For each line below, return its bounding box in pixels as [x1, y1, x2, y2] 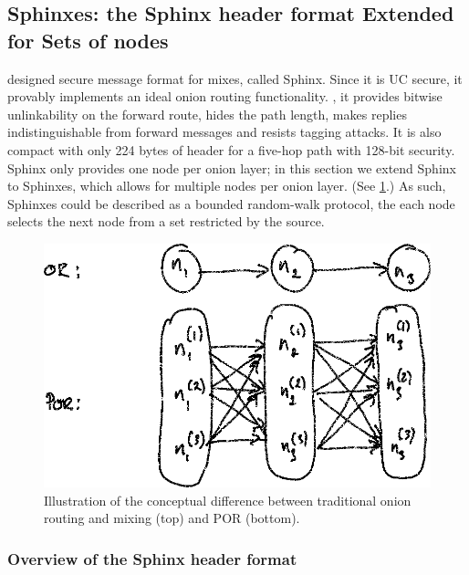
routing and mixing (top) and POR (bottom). [44, 508, 300, 528]
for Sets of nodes [7, 26, 169, 54]
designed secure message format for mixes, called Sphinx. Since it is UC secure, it [7, 68, 463, 88]
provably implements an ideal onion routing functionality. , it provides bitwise [7, 87, 443, 106]
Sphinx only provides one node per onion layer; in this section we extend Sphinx [7, 158, 456, 177]
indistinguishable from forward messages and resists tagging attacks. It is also [7, 122, 442, 141]
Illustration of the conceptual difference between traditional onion [44, 490, 412, 509]
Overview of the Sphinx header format [7, 547, 297, 570]
